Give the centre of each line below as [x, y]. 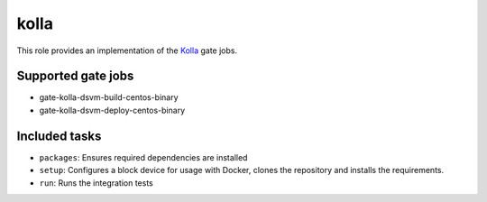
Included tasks [59, 136]
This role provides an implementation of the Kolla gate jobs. [127, 50]
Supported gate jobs [75, 76]
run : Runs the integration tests [96, 183]
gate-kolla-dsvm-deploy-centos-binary [112, 110]
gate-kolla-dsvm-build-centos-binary [109, 97]
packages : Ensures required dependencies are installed [143, 157]
